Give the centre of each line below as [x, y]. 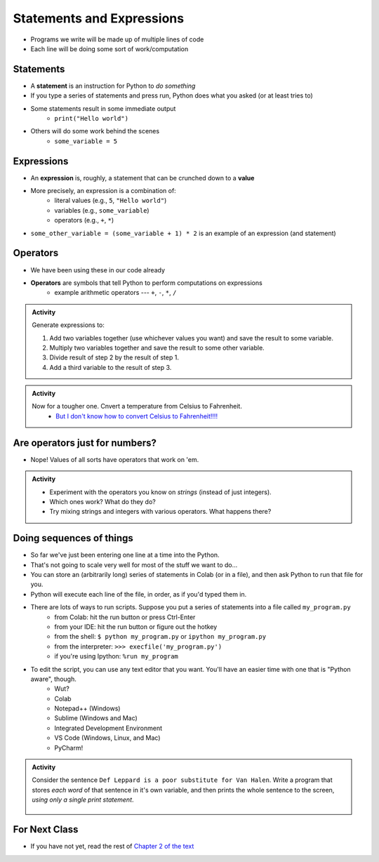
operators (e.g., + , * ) [84, 220]
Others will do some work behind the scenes [95, 131]
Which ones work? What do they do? [102, 501]
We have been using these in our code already [98, 270]
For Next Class [46, 829]
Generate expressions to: [68, 325]
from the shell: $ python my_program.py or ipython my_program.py [160, 637]
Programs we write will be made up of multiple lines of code [117, 39]
